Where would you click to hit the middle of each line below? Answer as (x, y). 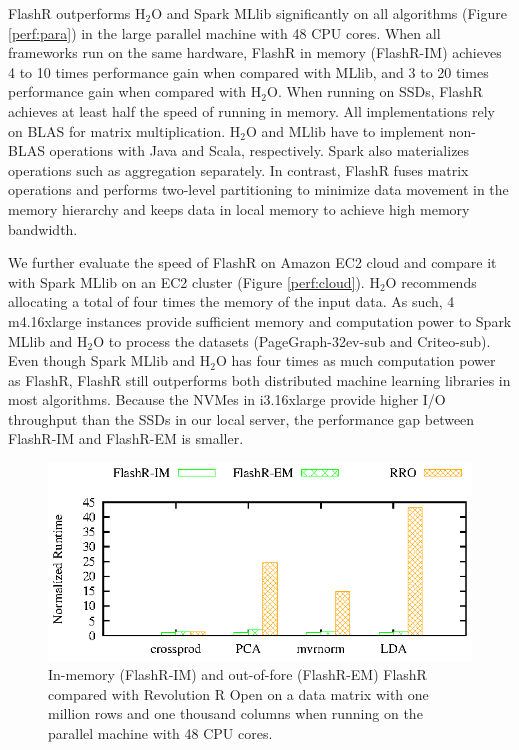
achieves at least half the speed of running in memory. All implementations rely (251, 110)
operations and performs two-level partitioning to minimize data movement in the (258, 189)
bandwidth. (43, 228)
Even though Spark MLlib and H (109, 360)
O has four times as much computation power (356, 360)
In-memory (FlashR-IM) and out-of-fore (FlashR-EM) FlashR (237, 674)
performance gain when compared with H (135, 91)
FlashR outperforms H (77, 13)
